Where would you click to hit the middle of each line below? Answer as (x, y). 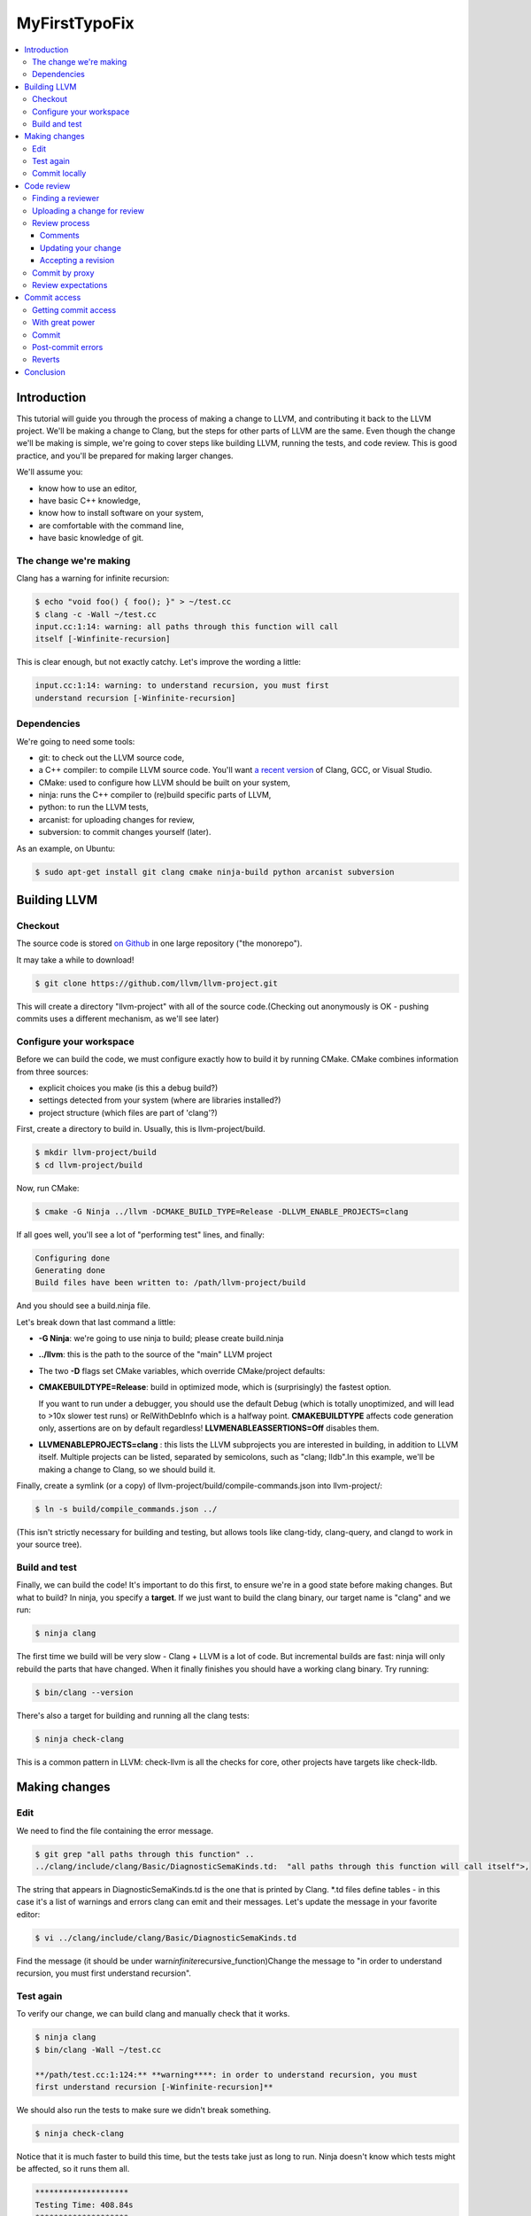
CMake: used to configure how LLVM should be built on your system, (165, 782)
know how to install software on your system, (121, 513)
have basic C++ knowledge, (90, 500)
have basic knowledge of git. (91, 538)
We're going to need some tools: (76, 741)
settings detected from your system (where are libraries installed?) (160, 1100)
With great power (64, 323)
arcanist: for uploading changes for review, (116, 819)
